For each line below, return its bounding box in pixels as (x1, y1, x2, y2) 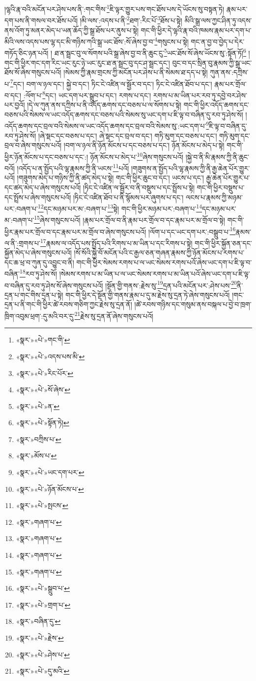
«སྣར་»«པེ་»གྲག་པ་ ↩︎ (16, 599, 71, 610)
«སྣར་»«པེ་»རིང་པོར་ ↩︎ (16, 368, 74, 378)
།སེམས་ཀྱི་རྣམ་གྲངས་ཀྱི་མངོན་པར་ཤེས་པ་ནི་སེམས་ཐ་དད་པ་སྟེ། (63, 67, 208, 77)
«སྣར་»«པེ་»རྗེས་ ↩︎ (16, 633, 64, 643)
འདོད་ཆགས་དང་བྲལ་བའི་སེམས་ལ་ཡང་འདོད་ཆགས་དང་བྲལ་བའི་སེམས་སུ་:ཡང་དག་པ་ (4, 121, 206, 131)
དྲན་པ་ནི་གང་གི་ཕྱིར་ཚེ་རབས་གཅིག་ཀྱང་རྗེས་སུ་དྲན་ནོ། (4, 299, 132, 309)
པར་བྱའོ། (4, 100, 25, 110)
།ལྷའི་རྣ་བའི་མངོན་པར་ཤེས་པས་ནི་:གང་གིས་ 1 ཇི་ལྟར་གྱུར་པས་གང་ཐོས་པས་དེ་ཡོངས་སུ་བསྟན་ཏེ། (4, 2, 225, 14)
